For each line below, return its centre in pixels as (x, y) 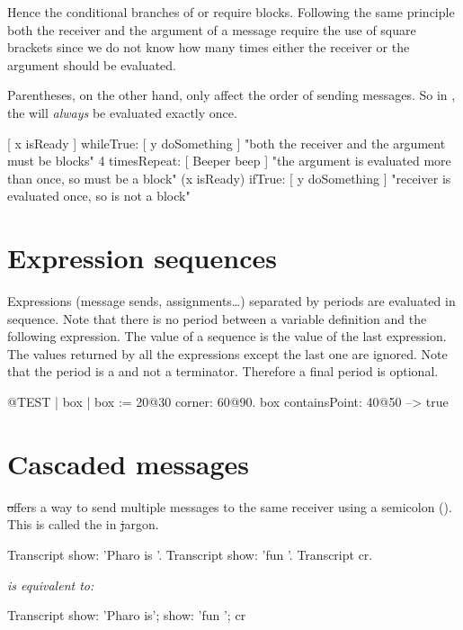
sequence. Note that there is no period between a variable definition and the (217, 318)
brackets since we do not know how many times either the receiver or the (209, 47)
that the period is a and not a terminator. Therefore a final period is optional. (223, 371)
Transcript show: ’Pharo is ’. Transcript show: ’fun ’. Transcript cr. (190, 554)
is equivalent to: (51, 585)
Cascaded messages (129, 463)
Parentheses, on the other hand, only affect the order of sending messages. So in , (231, 95)
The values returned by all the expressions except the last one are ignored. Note (227, 353)
